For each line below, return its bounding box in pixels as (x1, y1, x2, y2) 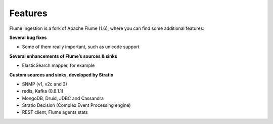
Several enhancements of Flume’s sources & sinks (9, 53, 117, 59)
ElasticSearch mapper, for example (22, 62, 95, 68)
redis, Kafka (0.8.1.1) (22, 88, 64, 94)
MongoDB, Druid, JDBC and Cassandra (22, 95, 104, 101)
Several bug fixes (9, 34, 47, 40)
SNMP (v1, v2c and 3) (22, 81, 68, 87)
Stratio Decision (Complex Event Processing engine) (22, 102, 131, 108)
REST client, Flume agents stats (22, 109, 88, 115)
